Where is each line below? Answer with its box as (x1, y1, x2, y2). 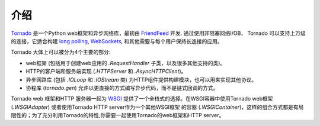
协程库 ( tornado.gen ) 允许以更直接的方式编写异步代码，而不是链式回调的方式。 (25, 84, 219, 91)
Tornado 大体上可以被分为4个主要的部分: (11, 49, 111, 56)
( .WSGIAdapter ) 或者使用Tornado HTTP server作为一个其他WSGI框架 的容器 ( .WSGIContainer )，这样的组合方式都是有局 (11, 104, 304, 111)
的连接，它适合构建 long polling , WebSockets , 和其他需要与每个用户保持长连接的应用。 (11, 37, 223, 44)
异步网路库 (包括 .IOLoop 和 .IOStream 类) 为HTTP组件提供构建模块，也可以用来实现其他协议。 (25, 76, 257, 83)
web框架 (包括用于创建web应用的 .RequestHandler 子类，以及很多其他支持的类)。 (25, 59, 226, 66)
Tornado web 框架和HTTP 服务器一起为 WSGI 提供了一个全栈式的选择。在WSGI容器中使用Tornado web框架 (11, 95, 273, 102)
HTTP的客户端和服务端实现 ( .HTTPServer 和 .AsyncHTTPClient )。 (25, 68, 187, 75)
